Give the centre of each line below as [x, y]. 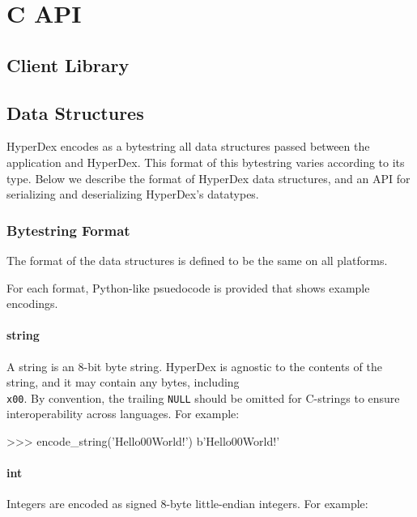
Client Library [68, 64]
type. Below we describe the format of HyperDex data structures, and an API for [208, 178]
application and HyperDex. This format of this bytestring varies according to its [206, 162]
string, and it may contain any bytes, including [123, 382]
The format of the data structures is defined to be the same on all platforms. [197, 260]
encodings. [32, 303]
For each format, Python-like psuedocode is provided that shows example [188, 287]
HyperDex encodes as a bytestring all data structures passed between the [188, 146]
